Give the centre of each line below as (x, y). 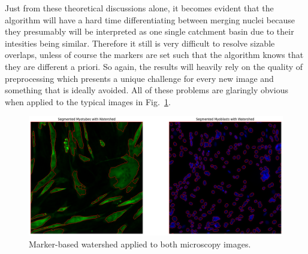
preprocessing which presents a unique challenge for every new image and (139, 78)
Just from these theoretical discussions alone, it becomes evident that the (139, 8)
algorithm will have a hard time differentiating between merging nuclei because (150, 19)
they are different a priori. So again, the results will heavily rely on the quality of (154, 66)
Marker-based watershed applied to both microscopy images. (140, 244)
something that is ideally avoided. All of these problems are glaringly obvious (147, 90)
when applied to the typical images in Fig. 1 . (88, 101)
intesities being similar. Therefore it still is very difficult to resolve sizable (140, 43)
